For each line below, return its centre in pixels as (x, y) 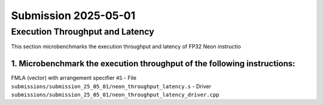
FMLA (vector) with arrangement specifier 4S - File (74, 78)
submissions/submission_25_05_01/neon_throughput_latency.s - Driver (111, 86)
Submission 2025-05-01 (73, 16)
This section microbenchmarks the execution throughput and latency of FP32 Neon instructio (126, 47)
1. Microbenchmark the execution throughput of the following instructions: (153, 64)
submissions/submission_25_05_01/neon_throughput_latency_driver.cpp (115, 95)
